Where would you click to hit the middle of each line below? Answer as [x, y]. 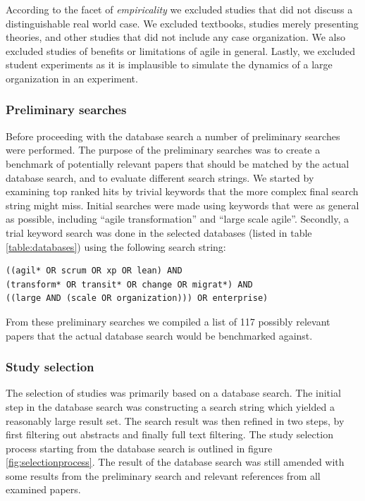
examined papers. [43, 489]
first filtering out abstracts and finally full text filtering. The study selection [169, 434]
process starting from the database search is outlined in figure [139, 448]
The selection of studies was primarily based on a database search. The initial [173, 393]
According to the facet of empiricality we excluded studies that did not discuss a [179, 9]
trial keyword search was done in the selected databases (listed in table [159, 232]
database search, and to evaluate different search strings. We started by [160, 177]
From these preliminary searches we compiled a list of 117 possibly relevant [168, 321]
